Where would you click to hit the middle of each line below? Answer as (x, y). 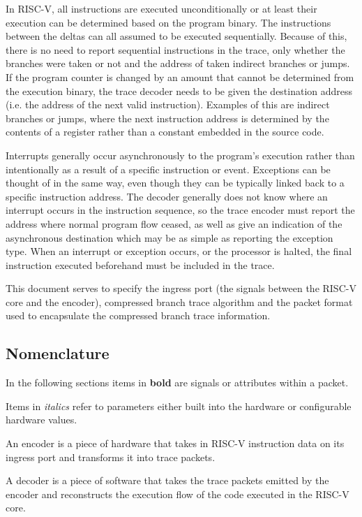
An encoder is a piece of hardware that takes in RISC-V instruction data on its (175, 443)
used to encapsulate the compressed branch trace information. (138, 315)
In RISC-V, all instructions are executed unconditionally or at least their (161, 8)
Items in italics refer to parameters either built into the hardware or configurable (179, 406)
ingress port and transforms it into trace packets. (111, 457)
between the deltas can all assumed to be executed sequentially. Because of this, (176, 36)
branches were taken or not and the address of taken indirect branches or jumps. (178, 63)
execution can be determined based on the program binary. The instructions (168, 22)
